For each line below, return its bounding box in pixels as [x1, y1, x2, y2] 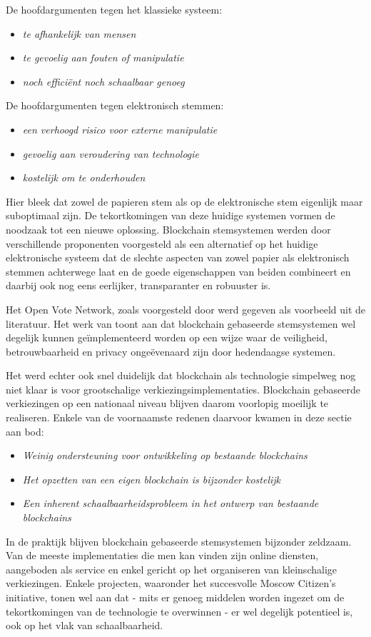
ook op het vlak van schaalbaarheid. [6, 618, 163, 633]
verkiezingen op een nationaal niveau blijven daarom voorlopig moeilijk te [6, 396, 329, 411]
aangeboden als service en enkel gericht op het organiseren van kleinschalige [6, 561, 337, 576]
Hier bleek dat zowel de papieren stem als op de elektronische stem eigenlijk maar [6, 194, 363, 209]
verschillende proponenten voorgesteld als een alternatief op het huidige [6, 236, 318, 251]
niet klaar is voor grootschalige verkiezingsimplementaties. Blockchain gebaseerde [6, 381, 360, 396]
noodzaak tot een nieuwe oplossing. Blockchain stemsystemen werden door [6, 221, 331, 236]
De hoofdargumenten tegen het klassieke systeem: [6, 2, 223, 16]
